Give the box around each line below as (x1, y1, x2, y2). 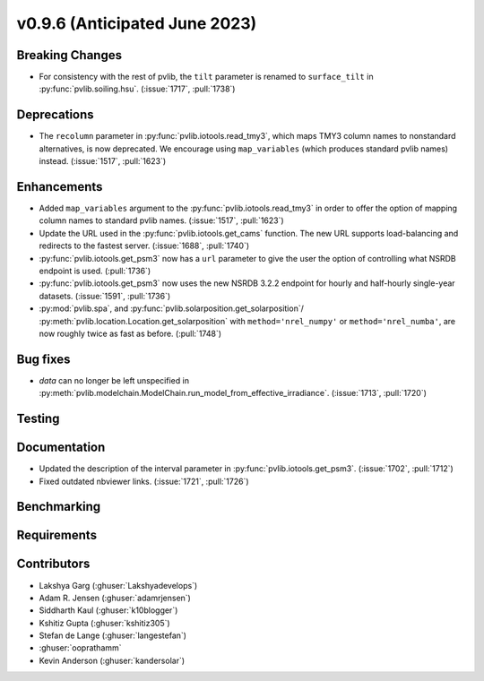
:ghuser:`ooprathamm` (39, 642, 122, 653)
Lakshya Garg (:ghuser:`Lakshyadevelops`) (39, 580, 198, 590)
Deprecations (16, 108, 94, 123)
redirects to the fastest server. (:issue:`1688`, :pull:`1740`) (39, 240, 250, 251)
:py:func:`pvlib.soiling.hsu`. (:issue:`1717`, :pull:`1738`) (39, 83, 236, 94)
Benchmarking (16, 499, 101, 514)
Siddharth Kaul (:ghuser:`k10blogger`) (39, 605, 178, 616)
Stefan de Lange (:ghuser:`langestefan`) (39, 630, 187, 641)
